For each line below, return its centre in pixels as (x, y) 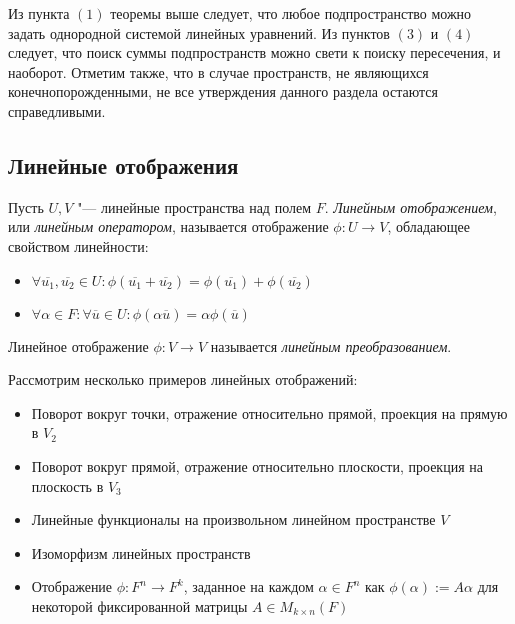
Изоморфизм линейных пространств (141, 552)
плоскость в (67, 485)
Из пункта (39, 13)
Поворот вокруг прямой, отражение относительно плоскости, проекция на (257, 465)
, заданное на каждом (248, 586)
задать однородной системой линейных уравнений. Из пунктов (199, 32)
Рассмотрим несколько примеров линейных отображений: (183, 379)
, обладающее (428, 226)
